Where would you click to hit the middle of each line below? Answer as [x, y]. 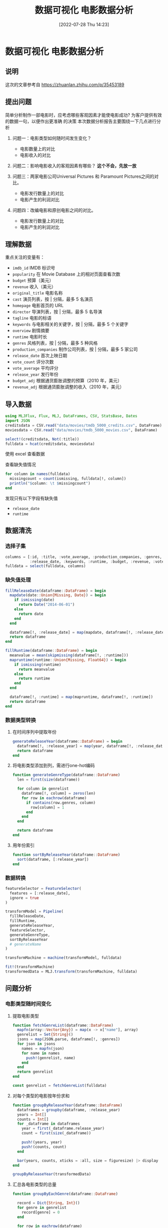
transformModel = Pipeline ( [34, 912]
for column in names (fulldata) [38, 474]
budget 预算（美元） [33, 281]
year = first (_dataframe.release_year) [63, 1129]
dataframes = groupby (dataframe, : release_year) [69, 1110]
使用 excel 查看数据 [25, 454]
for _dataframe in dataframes [48, 1124]
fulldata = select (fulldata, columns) [45, 566]
